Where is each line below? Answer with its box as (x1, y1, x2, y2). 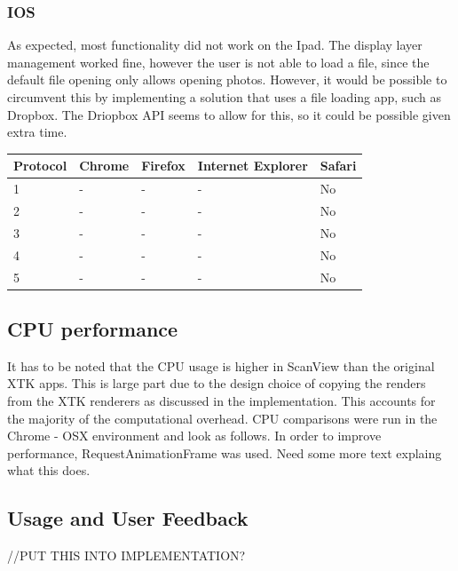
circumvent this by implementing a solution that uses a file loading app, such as (7, 88, 441, 106)
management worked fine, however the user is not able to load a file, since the (7, 52, 430, 71)
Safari (320, 156, 357, 175)
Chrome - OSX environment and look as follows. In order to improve (7, 426, 382, 445)
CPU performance (7, 314, 178, 342)
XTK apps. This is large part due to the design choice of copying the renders (7, 374, 426, 393)
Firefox (141, 156, 186, 175)
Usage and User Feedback (7, 504, 249, 532)
